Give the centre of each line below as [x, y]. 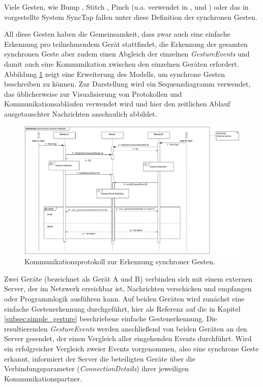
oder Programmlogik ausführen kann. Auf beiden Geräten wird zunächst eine [124, 299]
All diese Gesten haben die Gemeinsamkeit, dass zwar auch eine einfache [117, 34]
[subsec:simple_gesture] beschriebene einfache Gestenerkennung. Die [111, 319]
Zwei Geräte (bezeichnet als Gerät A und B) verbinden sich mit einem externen [128, 278]
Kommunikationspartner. [43, 378]
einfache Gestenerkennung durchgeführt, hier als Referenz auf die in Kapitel [122, 308]
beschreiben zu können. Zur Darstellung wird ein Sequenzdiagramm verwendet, [127, 84]
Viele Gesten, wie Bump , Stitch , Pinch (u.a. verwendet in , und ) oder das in [126, 7]
